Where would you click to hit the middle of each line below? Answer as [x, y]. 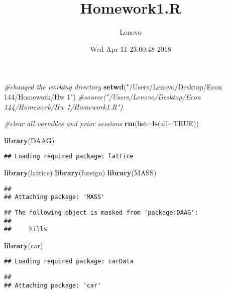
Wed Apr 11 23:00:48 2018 [131, 48]
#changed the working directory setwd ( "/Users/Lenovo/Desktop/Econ [113, 87]
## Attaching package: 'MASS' [54, 197]
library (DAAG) [29, 140]
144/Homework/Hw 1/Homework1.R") [64, 106]
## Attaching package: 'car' [53, 285]
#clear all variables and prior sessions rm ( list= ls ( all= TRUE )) [101, 123]
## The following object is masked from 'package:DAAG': [101, 212]
